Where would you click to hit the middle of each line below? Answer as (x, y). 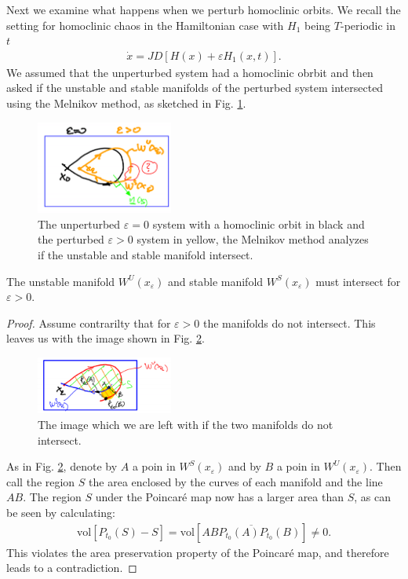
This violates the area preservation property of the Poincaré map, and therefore (198, 552)
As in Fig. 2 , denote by (62, 466)
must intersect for (358, 281)
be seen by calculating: (61, 512)
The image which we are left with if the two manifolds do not (186, 424)
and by (244, 466)
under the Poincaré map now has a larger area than (220, 497)
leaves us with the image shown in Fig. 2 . (106, 338)
